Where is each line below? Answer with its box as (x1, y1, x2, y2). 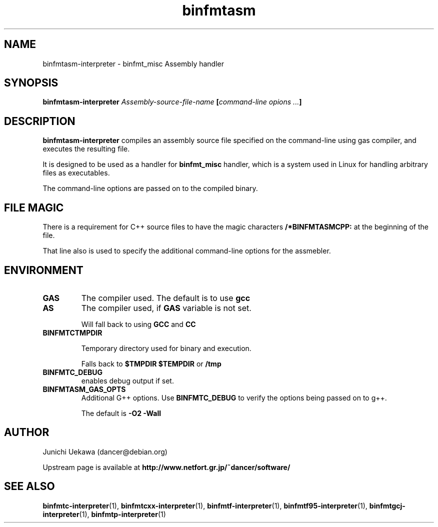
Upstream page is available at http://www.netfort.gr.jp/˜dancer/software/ (42, 462, 290, 471)
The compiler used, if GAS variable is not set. (81, 302, 251, 313)
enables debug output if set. (81, 376, 174, 385)
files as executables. (42, 168, 110, 177)
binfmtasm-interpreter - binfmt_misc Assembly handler (42, 59, 224, 68)
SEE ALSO (4, 480, 55, 493)
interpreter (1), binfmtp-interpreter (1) (42, 509, 166, 518)
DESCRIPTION (4, 114, 75, 127)
